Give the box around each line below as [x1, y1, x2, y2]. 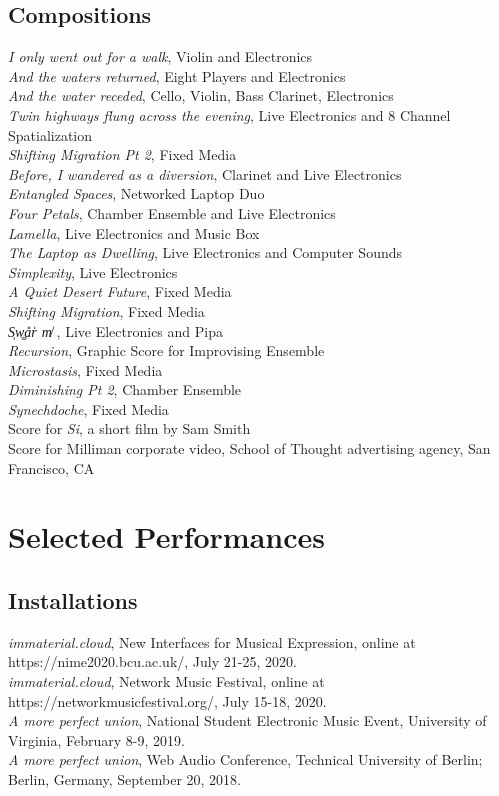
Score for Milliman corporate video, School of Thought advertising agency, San [8, 438, 491, 459]
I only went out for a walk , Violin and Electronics [8, 46, 313, 67]
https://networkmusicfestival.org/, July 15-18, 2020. [8, 690, 327, 711]
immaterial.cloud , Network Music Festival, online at [8, 671, 325, 692]
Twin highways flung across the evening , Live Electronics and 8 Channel [8, 104, 451, 125]
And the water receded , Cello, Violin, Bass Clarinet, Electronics [8, 85, 394, 106]
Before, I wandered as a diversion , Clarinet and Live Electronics [8, 163, 402, 184]
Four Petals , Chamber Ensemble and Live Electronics [8, 202, 336, 223]
